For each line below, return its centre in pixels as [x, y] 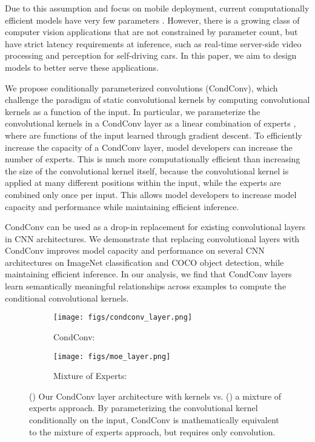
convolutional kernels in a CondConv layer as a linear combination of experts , [151, 123]
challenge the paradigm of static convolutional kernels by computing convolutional [157, 100]
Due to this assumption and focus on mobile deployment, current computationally [157, 8]
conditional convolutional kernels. [67, 298]
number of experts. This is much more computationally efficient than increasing [153, 159]
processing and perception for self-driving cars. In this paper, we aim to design [151, 55]
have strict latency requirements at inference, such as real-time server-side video [153, 43]
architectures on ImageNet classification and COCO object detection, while [144, 262]
